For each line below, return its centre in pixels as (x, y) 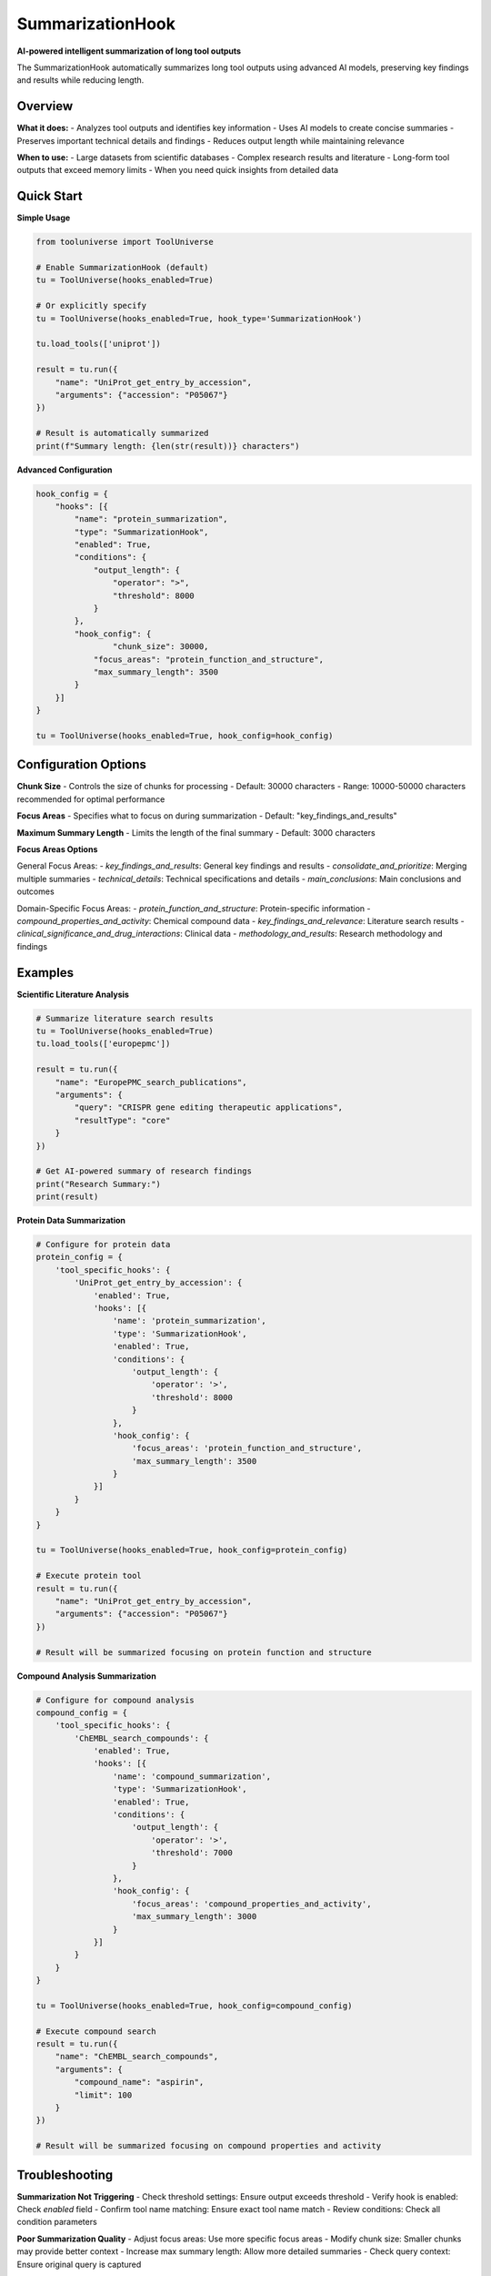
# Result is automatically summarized (122, 433)
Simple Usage (44, 218)
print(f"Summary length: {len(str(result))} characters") (168, 446)
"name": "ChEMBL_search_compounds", (136, 2057)
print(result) (67, 1197)
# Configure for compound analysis (115, 1700)
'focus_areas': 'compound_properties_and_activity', (252, 1904)
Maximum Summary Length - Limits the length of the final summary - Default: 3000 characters (196, 832)
